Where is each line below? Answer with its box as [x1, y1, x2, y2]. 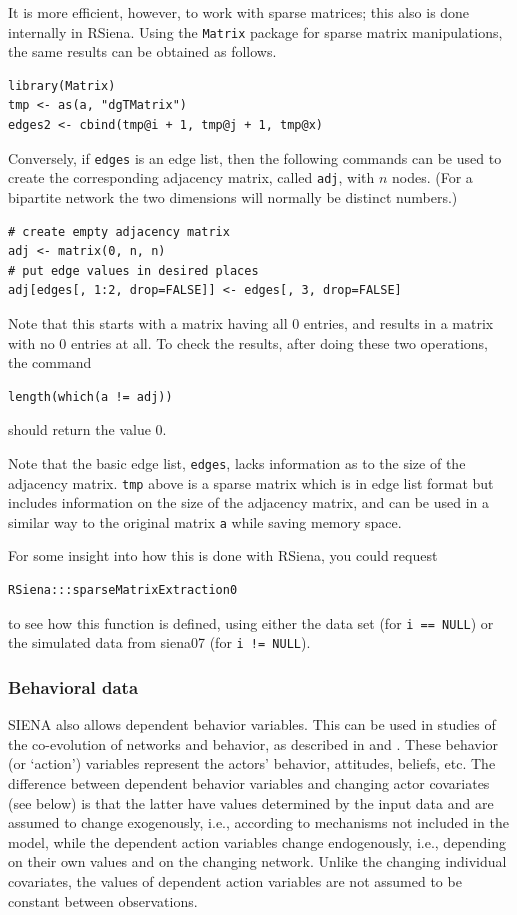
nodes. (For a [392, 167, 473, 188]
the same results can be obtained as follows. [8, 41, 277, 62]
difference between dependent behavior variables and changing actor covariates [8, 772, 490, 793]
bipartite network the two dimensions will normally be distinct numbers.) [8, 186, 458, 207]
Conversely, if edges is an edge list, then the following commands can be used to [8, 147, 502, 168]
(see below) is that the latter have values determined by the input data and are [8, 792, 494, 813]
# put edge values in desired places [8, 263, 259, 278]
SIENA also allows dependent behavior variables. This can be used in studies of [8, 714, 496, 735]
